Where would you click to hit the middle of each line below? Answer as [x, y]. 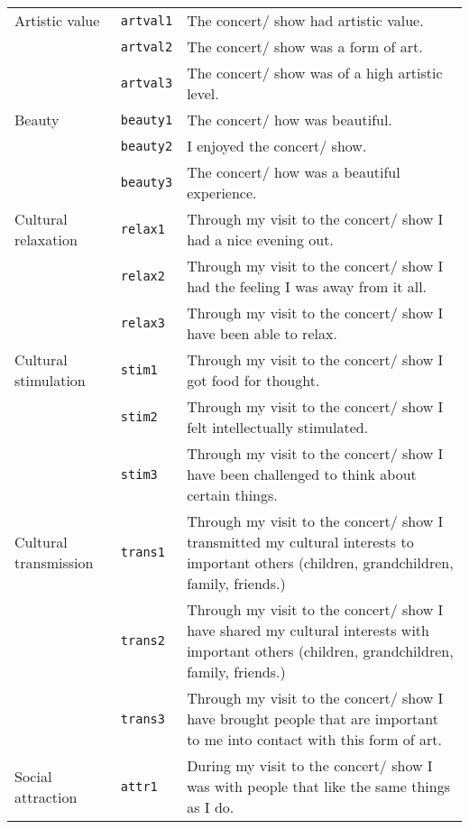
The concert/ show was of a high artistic [315, 73]
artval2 [147, 46]
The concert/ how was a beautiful [294, 172]
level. [203, 93]
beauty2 [147, 146]
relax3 [143, 323]
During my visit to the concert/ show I [310, 765]
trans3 [143, 718]
